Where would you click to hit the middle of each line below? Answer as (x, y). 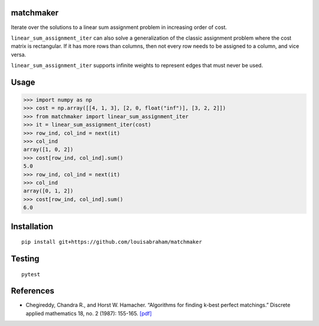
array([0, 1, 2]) (48, 191)
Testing (25, 258)
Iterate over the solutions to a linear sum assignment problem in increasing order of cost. (119, 27)
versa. (19, 54)
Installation (32, 226)
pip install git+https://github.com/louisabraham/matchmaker (112, 242)
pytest (31, 274)
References (32, 291)
